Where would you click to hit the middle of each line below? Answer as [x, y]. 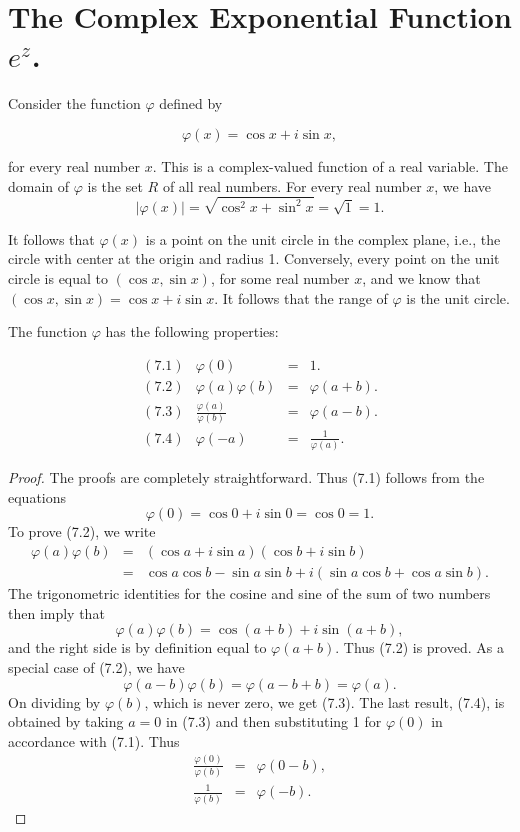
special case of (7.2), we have [96, 666]
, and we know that [421, 277]
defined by [191, 103]
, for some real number [280, 277]
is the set [115, 185]
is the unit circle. [458, 297]
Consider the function [74, 103]
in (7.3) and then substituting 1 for [273, 721]
